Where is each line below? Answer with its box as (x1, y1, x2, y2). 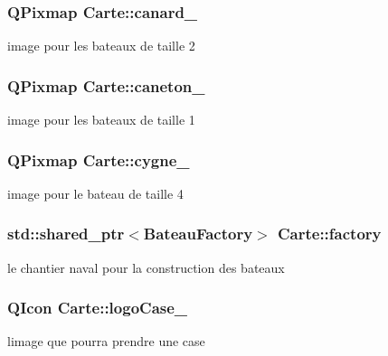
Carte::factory (277, 222, 382, 245)
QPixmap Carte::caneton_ (7, 74, 205, 97)
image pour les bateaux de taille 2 (7, 36, 195, 55)
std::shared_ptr (7, 222, 125, 245)
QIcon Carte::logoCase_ (7, 296, 188, 319)
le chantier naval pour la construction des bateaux (7, 258, 285, 276)
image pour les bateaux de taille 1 (7, 110, 195, 129)
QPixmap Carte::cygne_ (7, 148, 190, 171)
